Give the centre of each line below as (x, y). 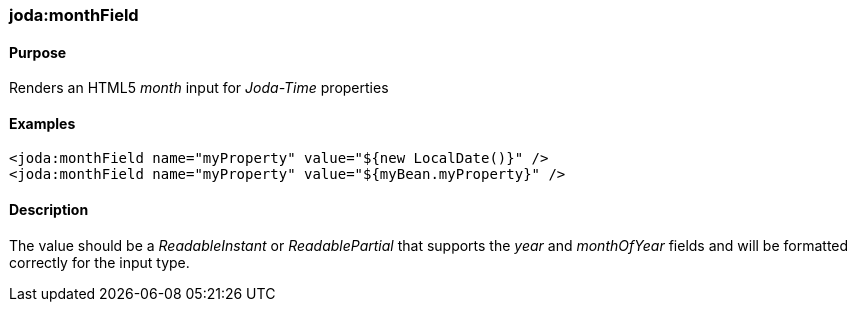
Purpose (38, 52)
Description (49, 210)
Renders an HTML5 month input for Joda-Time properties (199, 88)
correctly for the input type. (99, 262)
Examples (42, 123)
